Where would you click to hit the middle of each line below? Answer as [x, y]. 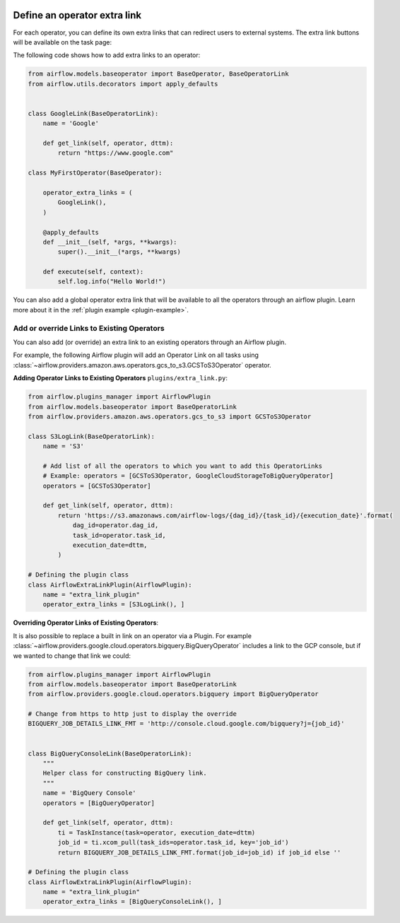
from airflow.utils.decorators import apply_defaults [123, 84]
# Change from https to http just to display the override [132, 714]
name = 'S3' [64, 446]
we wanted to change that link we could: [72, 655]
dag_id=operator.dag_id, [116, 525]
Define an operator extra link [77, 15]
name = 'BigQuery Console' [90, 793]
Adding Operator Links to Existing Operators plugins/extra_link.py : [120, 378]
